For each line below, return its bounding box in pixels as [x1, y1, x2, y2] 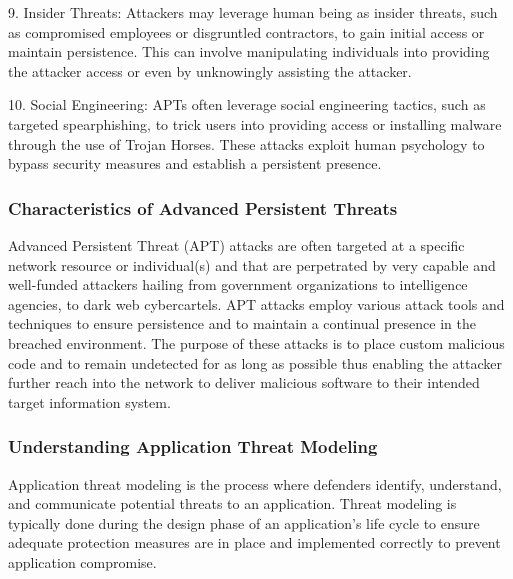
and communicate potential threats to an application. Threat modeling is [8, 493, 457, 514]
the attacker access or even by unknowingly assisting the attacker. [8, 60, 412, 81]
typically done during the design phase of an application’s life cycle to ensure [8, 512, 480, 533]
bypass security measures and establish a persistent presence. [8, 153, 382, 174]
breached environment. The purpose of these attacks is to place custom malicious [8, 332, 505, 353]
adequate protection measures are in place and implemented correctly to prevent [8, 532, 501, 553]
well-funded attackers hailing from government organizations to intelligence [8, 274, 468, 295]
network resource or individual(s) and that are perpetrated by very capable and [8, 254, 496, 275]
